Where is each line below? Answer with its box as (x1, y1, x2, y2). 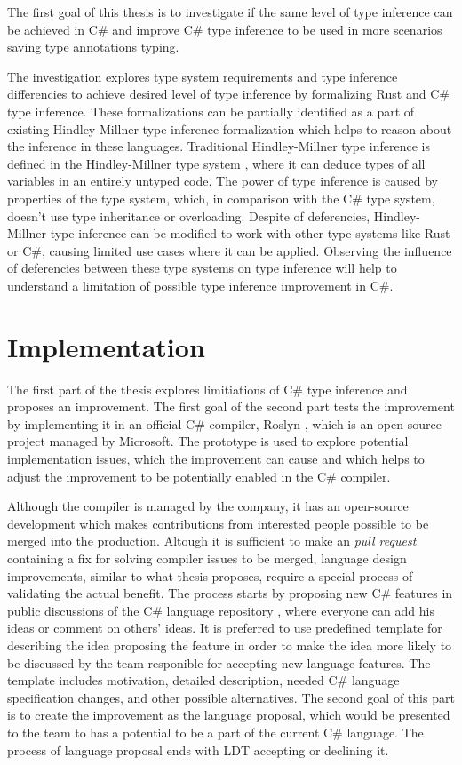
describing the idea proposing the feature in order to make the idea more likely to (7, 635, 452, 654)
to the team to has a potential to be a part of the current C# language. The (7, 722, 424, 741)
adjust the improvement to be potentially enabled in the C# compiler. (7, 466, 391, 485)
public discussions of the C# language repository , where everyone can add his (7, 601, 434, 619)
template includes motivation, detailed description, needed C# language (7, 671, 400, 689)
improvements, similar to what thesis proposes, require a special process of (7, 566, 413, 585)
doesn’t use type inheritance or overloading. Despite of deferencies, (7, 206, 370, 225)
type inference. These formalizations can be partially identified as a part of (7, 101, 415, 120)
